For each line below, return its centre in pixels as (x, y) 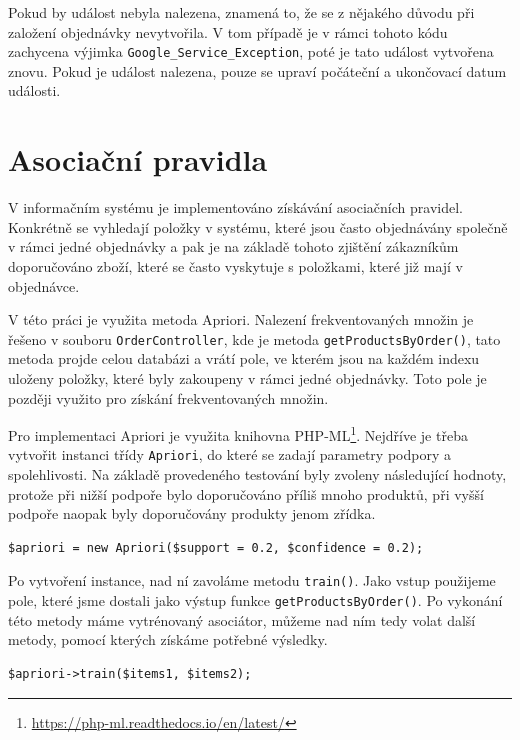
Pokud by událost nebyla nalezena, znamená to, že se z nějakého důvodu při (241, 12)
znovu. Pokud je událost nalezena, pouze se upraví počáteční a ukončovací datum (257, 70)
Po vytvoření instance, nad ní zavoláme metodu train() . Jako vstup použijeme (252, 580)
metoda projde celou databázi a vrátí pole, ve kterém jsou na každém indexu (244, 358)
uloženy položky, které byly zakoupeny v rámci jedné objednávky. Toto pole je (247, 377)
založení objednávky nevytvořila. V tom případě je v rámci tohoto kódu (228, 31)
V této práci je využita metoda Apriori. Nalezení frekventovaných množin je (241, 319)
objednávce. (44, 285)
